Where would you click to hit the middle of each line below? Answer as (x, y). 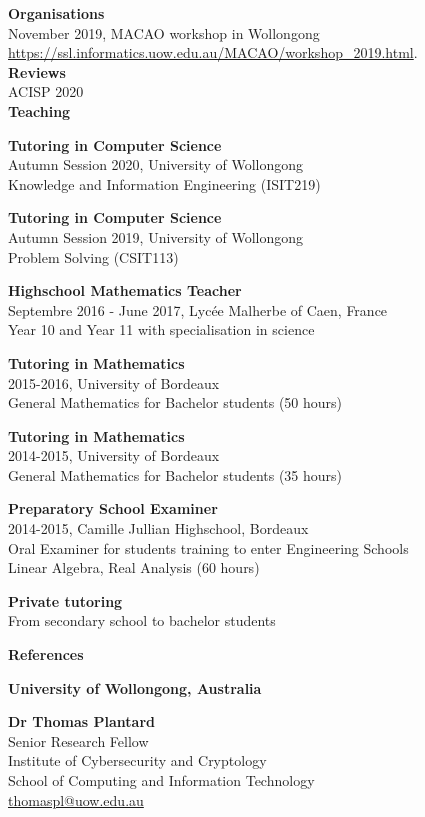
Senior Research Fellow (78, 740)
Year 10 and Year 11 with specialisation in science (161, 329)
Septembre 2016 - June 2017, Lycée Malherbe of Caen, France (198, 309)
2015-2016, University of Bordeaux (114, 382)
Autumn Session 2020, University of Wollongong (156, 164)
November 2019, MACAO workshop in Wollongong (164, 32)
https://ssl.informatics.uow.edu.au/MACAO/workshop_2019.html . (213, 52)
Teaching (39, 110)
